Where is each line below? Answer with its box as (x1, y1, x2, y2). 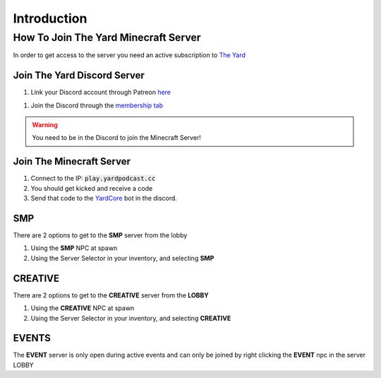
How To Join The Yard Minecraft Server (13, 31, 201, 44)
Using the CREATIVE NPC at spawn (30, 304, 135, 312)
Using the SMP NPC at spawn (30, 244, 118, 252)
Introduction (13, 11, 87, 26)
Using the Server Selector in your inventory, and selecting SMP (30, 254, 214, 262)
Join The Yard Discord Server (13, 69, 145, 81)
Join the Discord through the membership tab (30, 101, 164, 110)
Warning (32, 121, 58, 129)
